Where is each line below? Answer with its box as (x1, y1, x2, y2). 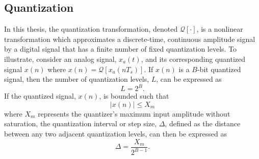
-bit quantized (197, 63, 241, 74)
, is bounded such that (99, 90, 169, 101)
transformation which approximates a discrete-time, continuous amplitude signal (4, 33, 255, 44)
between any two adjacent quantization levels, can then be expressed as (4, 128, 227, 139)
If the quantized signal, (4, 90, 76, 101)
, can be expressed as (156, 74, 222, 84)
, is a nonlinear (196, 24, 243, 34)
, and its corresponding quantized (141, 53, 246, 64)
